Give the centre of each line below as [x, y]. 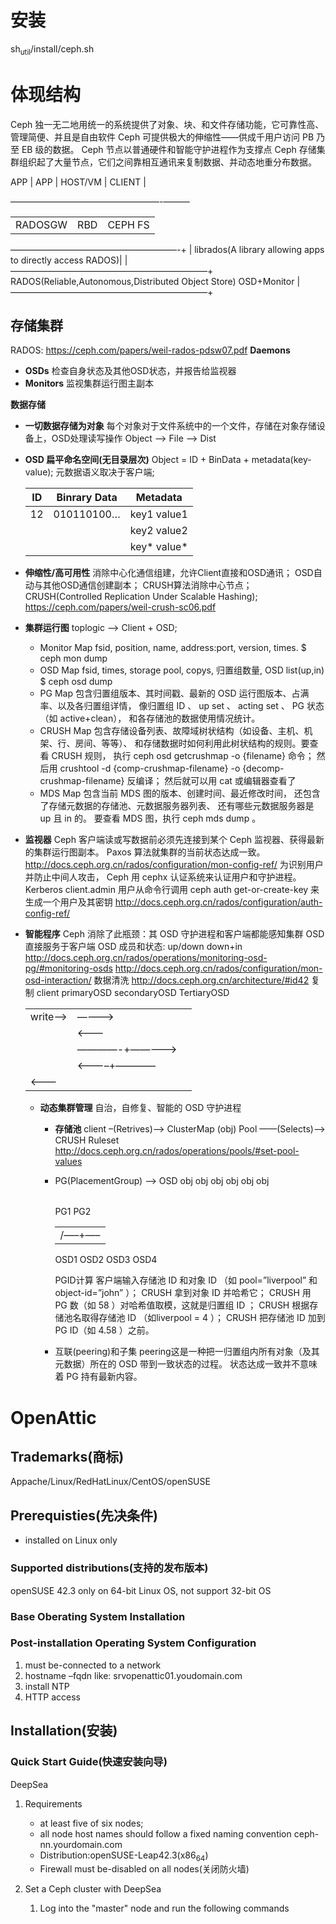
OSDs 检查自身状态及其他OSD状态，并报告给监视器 [130, 371]
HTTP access [52, 1697]
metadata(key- [281, 460]
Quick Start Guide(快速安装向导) [89, 1762]
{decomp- [263, 768]
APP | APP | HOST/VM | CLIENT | [78, 182]
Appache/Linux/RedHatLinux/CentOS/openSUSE [110, 1482]
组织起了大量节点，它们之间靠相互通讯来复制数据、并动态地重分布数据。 [167, 162]
